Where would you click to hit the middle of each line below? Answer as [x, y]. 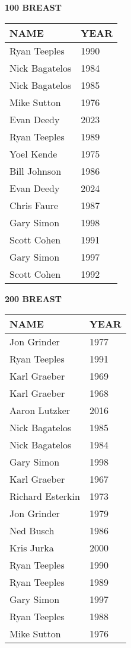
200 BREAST [33, 298]
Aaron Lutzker [40, 410]
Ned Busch [32, 531]
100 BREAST [33, 7]
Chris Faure [34, 205]
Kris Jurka [32, 548]
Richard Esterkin [45, 496]
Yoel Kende [33, 153]
